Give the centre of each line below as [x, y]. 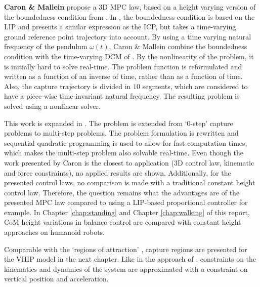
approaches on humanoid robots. [54, 232]
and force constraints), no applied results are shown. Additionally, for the [118, 172]
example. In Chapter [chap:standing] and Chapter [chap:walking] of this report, [127, 212]
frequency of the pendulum [46, 46]
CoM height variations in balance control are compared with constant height [123, 222]
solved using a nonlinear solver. [52, 106]
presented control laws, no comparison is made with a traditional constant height [130, 182]
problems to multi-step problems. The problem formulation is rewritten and [121, 133]
